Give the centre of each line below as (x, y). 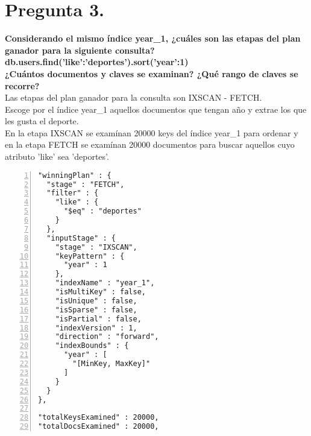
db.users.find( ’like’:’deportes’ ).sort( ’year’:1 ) (97, 62)
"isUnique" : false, (96, 301)
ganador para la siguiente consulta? (80, 50)
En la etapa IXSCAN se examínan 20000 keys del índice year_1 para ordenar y (152, 132)
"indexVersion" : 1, (96, 328)
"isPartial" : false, (98, 319)
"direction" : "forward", (107, 337)
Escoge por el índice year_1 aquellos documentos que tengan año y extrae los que (156, 109)
